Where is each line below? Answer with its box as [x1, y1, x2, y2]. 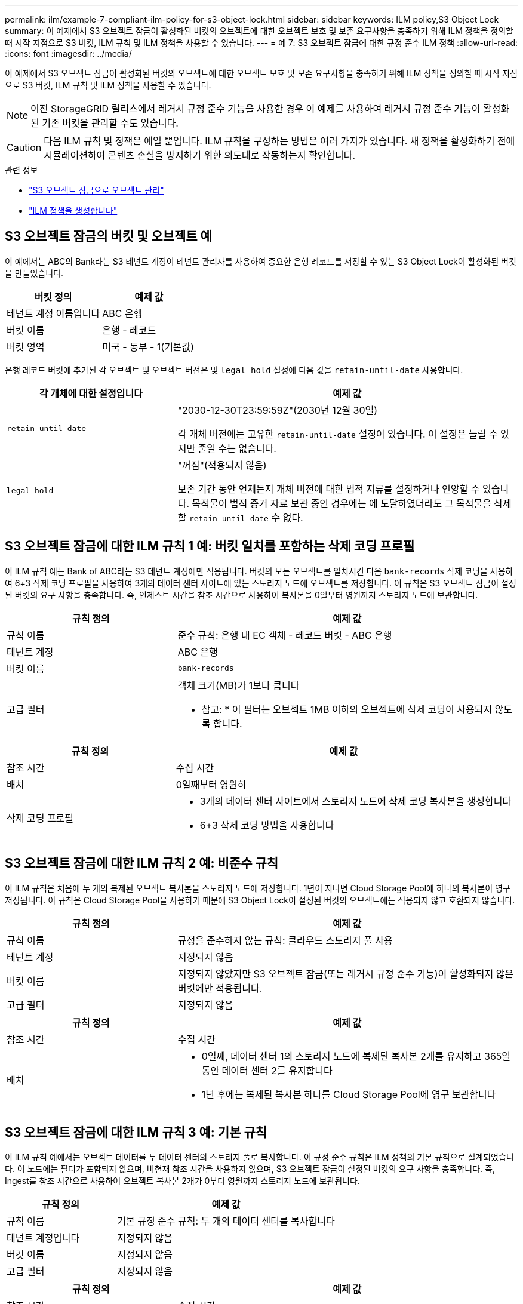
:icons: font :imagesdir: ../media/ [5, 48, 132, 59]
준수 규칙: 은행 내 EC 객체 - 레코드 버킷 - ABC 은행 [177, 629, 392, 641]
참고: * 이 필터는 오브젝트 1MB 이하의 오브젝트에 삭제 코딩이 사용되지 [201, 703, 493, 715]
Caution [7, 142, 42, 153]
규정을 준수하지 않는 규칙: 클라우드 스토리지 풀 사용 [177, 934, 393, 946]
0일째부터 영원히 [176, 778, 247, 791]
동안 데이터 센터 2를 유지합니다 [201, 1064, 333, 1077]
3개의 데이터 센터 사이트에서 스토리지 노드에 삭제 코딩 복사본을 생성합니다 [199, 795, 512, 807]
